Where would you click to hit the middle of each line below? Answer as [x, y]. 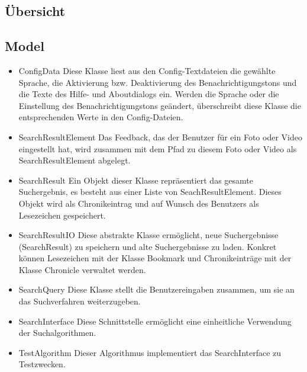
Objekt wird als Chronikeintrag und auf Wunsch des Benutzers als [139, 203]
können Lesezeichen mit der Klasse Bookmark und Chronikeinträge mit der [155, 258]
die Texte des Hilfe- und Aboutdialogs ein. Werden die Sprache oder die [149, 94]
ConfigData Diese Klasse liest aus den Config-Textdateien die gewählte [147, 70]
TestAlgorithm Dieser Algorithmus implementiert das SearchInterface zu [150, 352]
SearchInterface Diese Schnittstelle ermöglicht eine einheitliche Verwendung [155, 321]
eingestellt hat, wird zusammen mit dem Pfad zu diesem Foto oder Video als [158, 148]
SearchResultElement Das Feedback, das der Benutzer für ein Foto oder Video [160, 137]
